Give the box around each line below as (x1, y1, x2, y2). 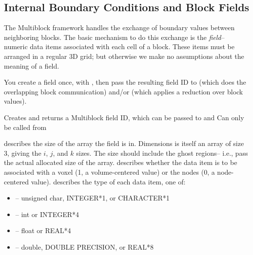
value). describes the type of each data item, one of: (31, 176, 186, 186)
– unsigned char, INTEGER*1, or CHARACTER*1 (15, 193, 170, 203)
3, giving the (4, 147, 41, 158)
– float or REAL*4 (15, 225, 71, 236)
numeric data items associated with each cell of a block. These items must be (4, 41, 234, 52)
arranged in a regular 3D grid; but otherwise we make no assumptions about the (4, 51, 244, 61)
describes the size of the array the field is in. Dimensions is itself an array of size (4, 138, 244, 148)
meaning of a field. (4, 60, 59, 71)
